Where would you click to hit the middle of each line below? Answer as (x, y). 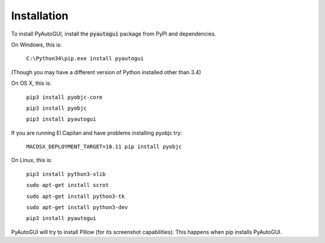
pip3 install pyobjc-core (64, 97)
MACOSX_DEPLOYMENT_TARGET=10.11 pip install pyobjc (104, 147)
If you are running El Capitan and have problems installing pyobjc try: (97, 133)
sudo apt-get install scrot (68, 185)
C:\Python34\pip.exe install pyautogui (85, 58)
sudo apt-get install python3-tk (76, 196)
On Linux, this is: (32, 160)
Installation (40, 16)
